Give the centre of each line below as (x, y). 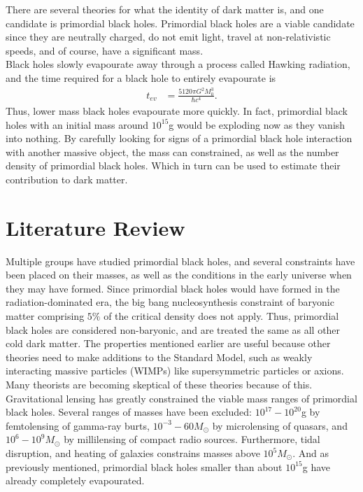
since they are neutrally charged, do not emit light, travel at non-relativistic (168, 37)
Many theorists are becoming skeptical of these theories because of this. (159, 385)
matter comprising (45, 316)
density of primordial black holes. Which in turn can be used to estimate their (173, 166)
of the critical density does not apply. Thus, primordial (221, 316)
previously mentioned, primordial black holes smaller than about (144, 466)
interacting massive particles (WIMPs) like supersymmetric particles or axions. (175, 371)
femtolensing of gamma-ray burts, (78, 425)
